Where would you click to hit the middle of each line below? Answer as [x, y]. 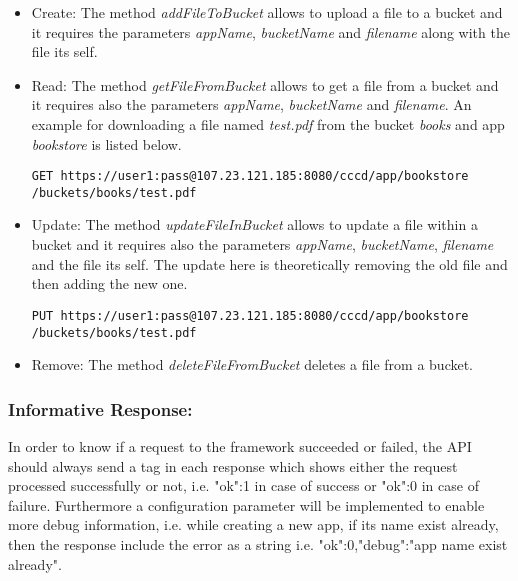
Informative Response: [100, 408]
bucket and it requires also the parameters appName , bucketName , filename [262, 244]
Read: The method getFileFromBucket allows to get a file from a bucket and [265, 84]
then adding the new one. [109, 283]
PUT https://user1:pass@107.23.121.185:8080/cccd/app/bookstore [250, 315]
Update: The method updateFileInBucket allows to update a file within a [254, 224]
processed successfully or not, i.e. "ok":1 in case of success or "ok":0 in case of [243, 485]
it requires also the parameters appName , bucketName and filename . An [251, 104]
